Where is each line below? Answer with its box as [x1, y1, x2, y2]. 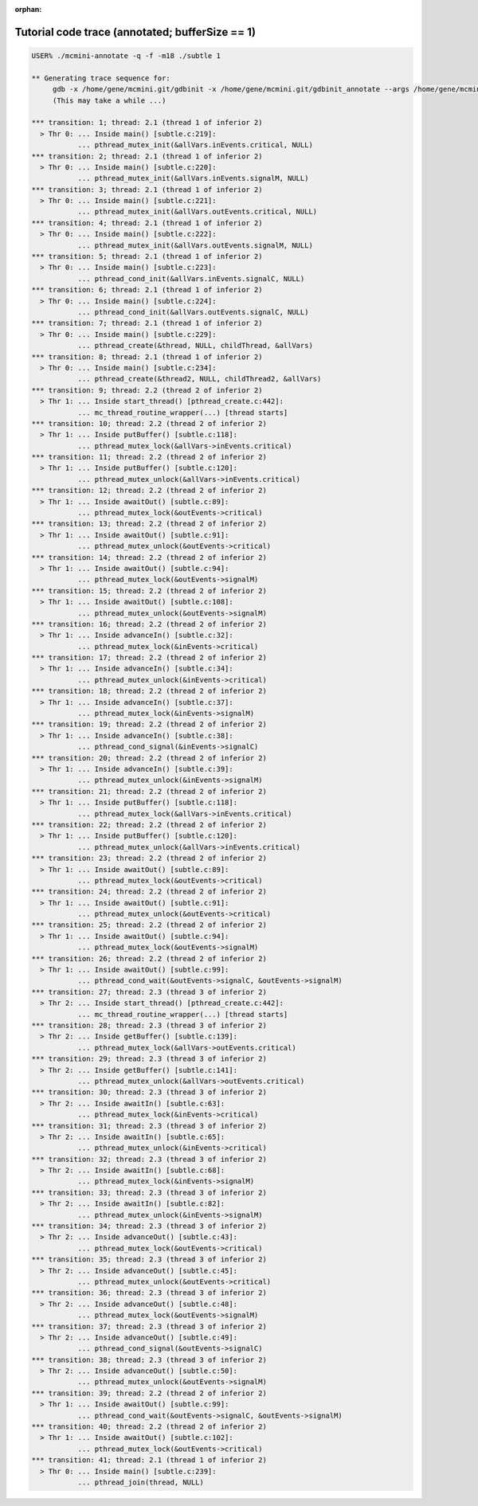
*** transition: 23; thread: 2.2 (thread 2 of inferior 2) [31, 854, 267, 863]
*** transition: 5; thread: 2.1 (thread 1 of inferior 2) [31, 252, 263, 261]
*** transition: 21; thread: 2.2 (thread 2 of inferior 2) [31, 787, 267, 796]
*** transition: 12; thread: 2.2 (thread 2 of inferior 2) [31, 486, 267, 495]
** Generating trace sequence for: [31, 73, 170, 83]
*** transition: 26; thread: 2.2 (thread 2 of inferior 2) [31, 954, 267, 963]
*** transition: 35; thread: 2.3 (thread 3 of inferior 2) [31, 1255, 267, 1264]
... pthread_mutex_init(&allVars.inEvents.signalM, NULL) [77, 174, 309, 183]
